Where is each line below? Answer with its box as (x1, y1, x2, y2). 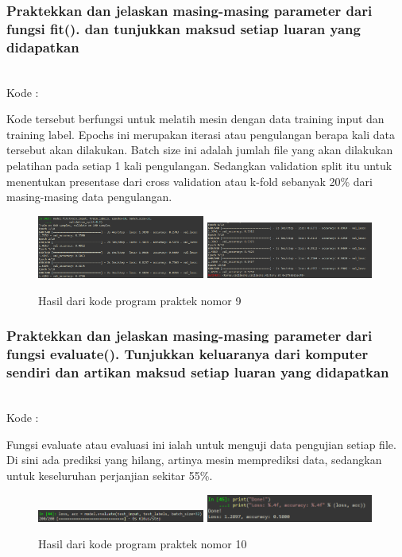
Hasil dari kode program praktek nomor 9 (38, 292, 242, 308)
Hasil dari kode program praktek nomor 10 (38, 536, 247, 552)
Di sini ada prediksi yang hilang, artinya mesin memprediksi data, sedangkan (6, 451, 382, 468)
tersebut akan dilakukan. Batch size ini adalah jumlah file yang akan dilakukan (6, 141, 393, 158)
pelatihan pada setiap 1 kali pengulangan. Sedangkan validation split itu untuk (6, 157, 392, 174)
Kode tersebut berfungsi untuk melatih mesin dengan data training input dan (6, 110, 385, 127)
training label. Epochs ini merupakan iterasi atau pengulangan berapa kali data (6, 126, 396, 142)
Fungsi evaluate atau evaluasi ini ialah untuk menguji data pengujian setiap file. (6, 435, 396, 452)
